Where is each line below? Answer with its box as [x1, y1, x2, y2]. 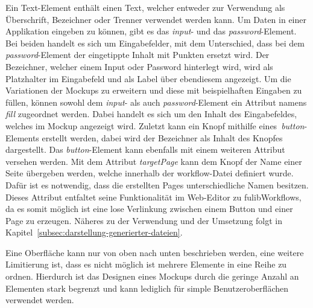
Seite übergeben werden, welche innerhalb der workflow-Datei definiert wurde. [5, 167, 294, 179]
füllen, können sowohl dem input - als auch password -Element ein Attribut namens [5, 95, 307, 108]
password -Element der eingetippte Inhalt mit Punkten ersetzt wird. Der [5, 48, 270, 61]
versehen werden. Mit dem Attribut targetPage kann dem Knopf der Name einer [5, 155, 302, 167]
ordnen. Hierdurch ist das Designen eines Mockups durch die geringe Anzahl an [5, 270, 299, 283]
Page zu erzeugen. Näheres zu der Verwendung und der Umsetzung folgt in [5, 214, 283, 226]
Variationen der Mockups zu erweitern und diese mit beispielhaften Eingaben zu [5, 84, 302, 97]
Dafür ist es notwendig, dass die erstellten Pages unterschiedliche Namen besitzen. [5, 178, 309, 191]
